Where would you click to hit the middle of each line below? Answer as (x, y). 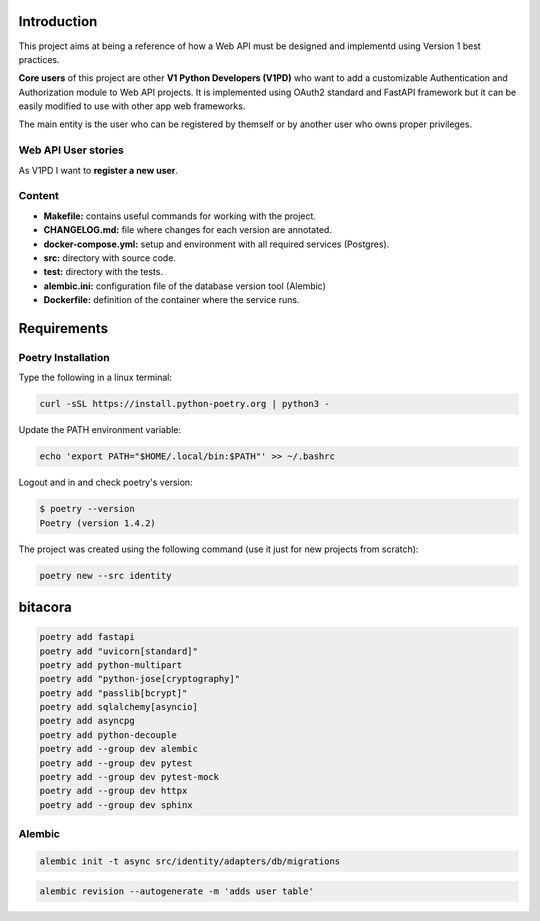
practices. (39, 59)
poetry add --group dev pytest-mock (129, 777)
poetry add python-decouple (108, 734)
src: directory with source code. (110, 257)
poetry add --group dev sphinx (116, 804)
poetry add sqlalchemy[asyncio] (119, 707)
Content (39, 196)
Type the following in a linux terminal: (95, 377)
